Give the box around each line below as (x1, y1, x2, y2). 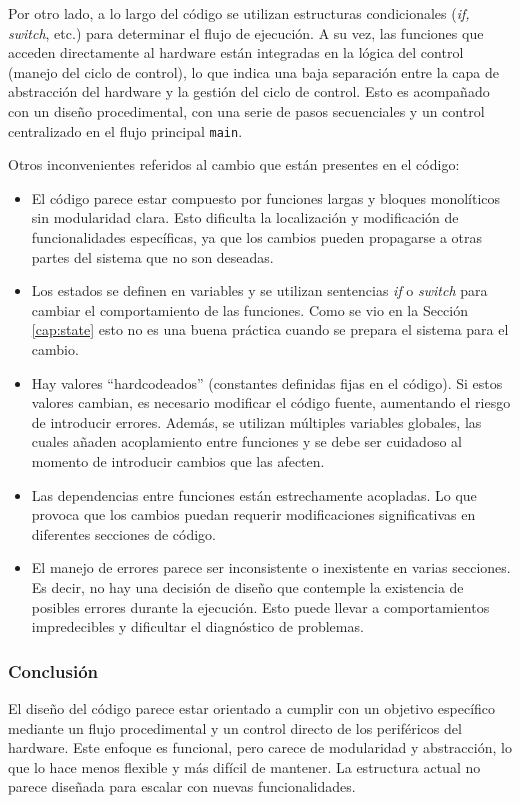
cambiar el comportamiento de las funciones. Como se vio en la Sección (31, 299, 468, 320)
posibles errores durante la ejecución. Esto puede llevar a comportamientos (31, 596, 490, 617)
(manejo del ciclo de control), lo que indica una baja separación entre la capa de (8, 61, 499, 82)
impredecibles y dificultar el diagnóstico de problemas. (31, 616, 364, 637)
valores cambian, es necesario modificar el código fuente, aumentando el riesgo (31, 392, 511, 413)
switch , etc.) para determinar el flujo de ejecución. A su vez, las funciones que (8, 22, 484, 43)
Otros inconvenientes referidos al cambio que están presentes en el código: (8, 154, 460, 175)
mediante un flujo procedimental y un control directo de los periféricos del (8, 717, 462, 738)
